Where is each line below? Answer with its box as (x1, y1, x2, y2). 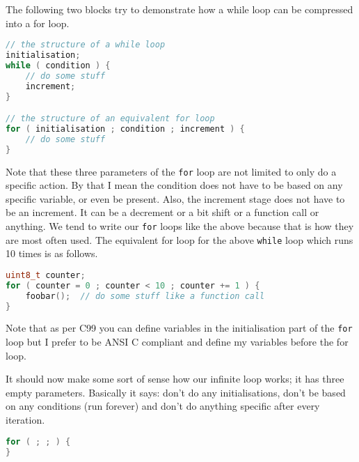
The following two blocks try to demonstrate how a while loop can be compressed (6, 2, 353, 16)
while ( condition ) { (6, 60, 111, 70)
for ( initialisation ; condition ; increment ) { (6, 123, 245, 134)
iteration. (6, 413, 45, 427)
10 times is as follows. (6, 246, 98, 261)
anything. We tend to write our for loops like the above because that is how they (6, 219, 354, 233)
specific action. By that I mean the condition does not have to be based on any (6, 178, 343, 192)
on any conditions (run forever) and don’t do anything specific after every (6, 399, 320, 413)
